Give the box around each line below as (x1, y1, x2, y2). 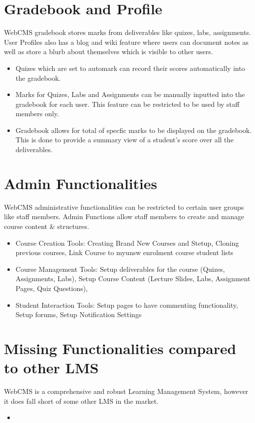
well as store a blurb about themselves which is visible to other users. (4, 46, 213, 57)
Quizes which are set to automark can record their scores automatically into (15, 63, 245, 73)
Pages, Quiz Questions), (15, 283, 88, 293)
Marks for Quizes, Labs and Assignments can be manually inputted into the (15, 89, 245, 99)
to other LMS (4, 358, 99, 378)
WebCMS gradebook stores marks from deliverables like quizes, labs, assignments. (4, 27, 251, 37)
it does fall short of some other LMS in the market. (4, 395, 159, 406)
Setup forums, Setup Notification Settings (15, 309, 142, 320)
